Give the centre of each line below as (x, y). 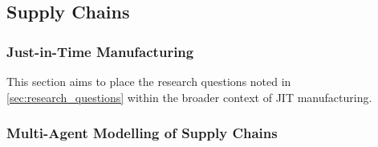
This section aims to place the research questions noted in (149, 81)
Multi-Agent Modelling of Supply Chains (142, 133)
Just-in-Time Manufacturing (100, 51)
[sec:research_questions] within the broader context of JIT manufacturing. (189, 97)
